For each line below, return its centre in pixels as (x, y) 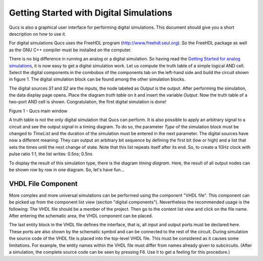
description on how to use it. (38, 34)
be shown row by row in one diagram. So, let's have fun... (67, 170)
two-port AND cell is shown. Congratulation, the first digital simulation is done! (88, 102)
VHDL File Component (43, 184)
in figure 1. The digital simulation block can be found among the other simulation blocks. (97, 79)
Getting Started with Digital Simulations (91, 13)
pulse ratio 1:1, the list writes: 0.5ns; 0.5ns (51, 154)
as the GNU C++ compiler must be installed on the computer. (70, 50)
